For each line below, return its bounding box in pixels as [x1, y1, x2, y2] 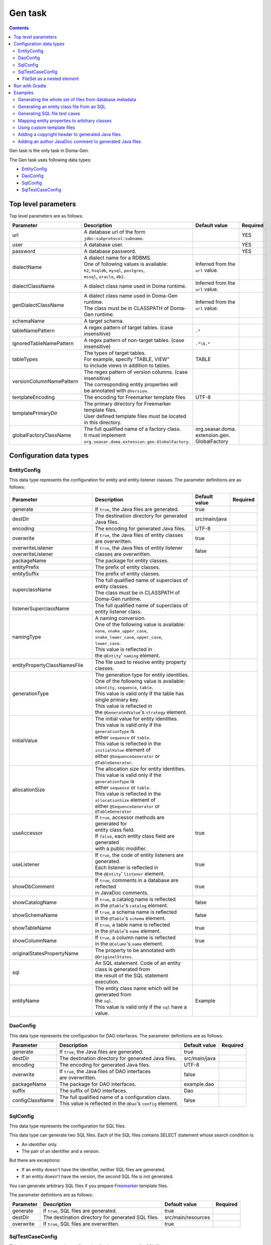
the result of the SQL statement [95, 972, 168, 979]
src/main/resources [164, 1214, 210, 1221]
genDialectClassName [12, 302, 65, 309]
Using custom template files [18, 124, 75, 130]
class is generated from [95, 966, 150, 973]
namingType [12, 633, 41, 640]
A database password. [83, 248, 136, 255]
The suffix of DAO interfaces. [59, 1087, 128, 1094]
